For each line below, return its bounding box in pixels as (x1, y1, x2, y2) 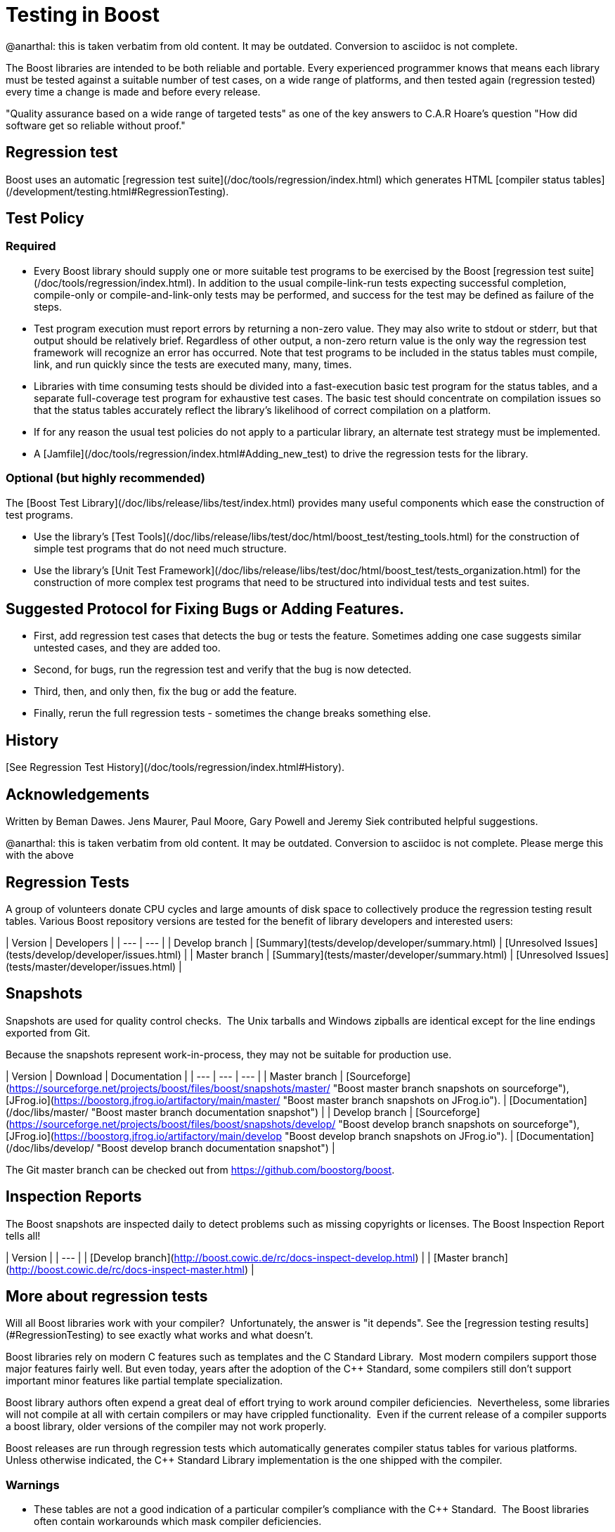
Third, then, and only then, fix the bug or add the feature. (34, 685, 297, 698)
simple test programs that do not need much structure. (34, 542, 287, 554)
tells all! (6, 1229, 41, 1242)
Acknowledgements (6, 785, 150, 803)
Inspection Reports (6, 1188, 142, 1206)
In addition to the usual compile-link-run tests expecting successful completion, (198, 276, 567, 289)
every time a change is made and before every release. (6, 85, 261, 98)
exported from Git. (6, 1026, 91, 1039)
